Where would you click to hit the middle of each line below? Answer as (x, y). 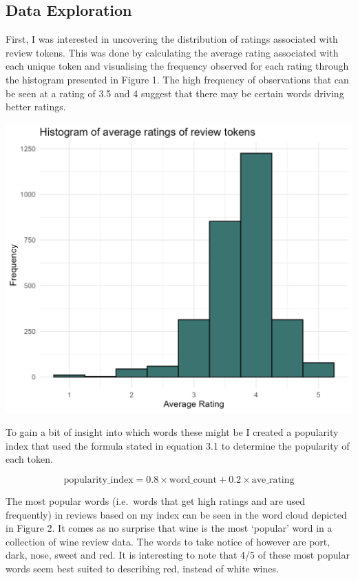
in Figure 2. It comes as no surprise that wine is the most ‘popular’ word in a (169, 528)
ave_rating (273, 480)
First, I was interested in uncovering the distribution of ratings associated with (172, 39)
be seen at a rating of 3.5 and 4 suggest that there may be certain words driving (175, 93)
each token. (29, 459)
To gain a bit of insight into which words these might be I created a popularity (172, 432)
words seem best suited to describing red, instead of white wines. (142, 568)
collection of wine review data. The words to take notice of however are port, (168, 541)
